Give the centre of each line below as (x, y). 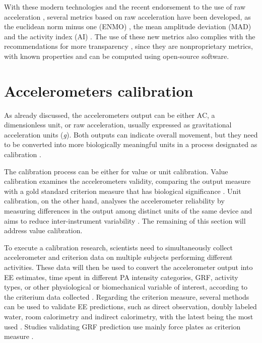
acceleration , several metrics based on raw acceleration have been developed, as (127, 16)
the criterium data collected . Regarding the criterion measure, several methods (127, 296)
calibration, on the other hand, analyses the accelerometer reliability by (114, 201)
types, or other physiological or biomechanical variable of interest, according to (126, 287)
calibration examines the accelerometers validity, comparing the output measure (127, 181)
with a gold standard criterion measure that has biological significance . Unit (123, 191)
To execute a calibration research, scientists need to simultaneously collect (118, 247)
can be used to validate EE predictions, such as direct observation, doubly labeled (130, 306)
